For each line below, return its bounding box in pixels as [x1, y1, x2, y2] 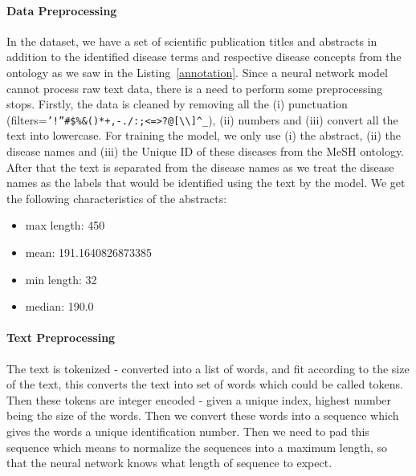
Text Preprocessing [6, 329, 116, 346]
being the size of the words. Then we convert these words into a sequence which [6, 407, 399, 424]
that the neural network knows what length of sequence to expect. [6, 454, 332, 471]
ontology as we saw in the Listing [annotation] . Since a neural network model [6, 63, 388, 80]
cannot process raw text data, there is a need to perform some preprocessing [6, 79, 383, 96]
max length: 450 [25, 217, 105, 234]
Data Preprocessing [6, 2, 117, 18]
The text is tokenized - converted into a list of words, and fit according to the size [6, 360, 410, 376]
